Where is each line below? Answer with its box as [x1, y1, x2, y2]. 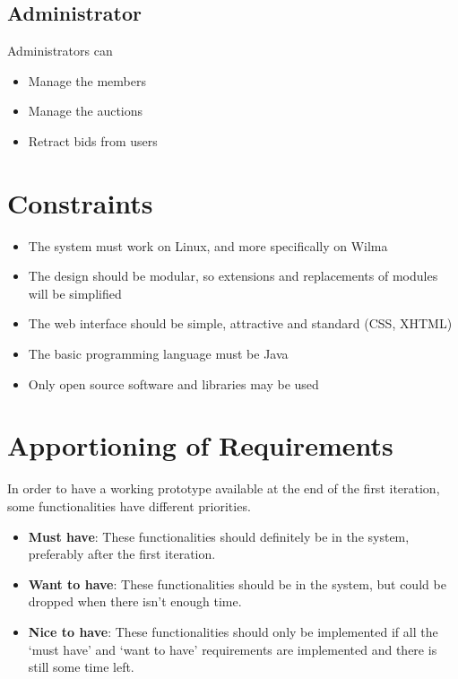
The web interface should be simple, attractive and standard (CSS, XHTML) [28, 314, 453, 333]
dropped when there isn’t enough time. [28, 592, 242, 611]
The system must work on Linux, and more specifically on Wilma [28, 236, 388, 255]
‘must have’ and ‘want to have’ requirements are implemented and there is [28, 640, 437, 658]
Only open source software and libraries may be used [28, 374, 319, 393]
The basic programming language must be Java [28, 344, 289, 363]
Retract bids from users [28, 131, 158, 150]
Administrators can [7, 41, 113, 60]
